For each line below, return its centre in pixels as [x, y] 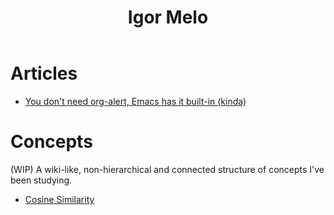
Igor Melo [168, 17]
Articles [44, 73]
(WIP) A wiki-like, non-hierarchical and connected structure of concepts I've [167, 169]
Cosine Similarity [59, 199]
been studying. [41, 180]
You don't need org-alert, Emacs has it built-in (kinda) [135, 101]
